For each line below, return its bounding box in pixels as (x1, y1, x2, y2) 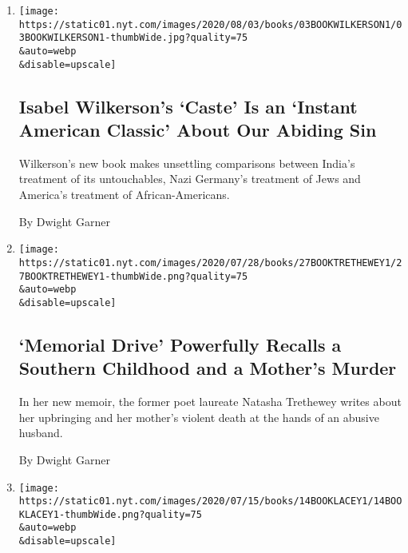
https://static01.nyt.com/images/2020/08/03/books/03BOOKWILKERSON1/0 (18, 18, 402, 30)
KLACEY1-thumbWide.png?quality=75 (18, 508, 202, 520)
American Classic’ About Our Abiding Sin (18, 117, 377, 142)
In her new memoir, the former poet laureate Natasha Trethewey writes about (18, 393, 402, 410)
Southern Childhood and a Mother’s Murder (18, 356, 397, 380)
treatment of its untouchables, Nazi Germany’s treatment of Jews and (18, 170, 361, 187)
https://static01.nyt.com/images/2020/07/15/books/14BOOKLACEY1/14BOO (18, 495, 402, 507)
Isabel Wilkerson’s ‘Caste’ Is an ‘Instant (18, 93, 358, 118)
